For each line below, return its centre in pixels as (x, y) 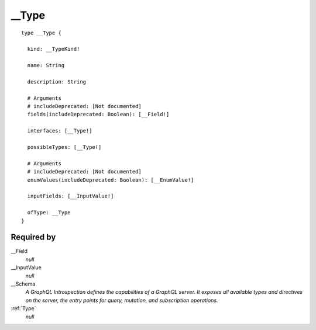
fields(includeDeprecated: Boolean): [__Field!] (98, 114)
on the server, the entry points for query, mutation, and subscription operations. (122, 300)
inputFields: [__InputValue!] (71, 196)
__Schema (23, 284)
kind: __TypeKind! (54, 49)
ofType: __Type (49, 213)
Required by (33, 237)
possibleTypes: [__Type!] (64, 147)
